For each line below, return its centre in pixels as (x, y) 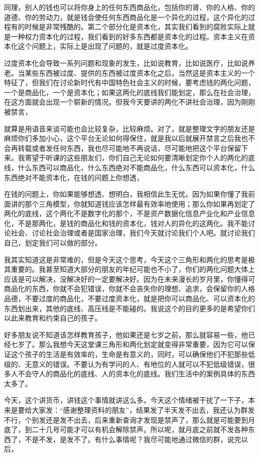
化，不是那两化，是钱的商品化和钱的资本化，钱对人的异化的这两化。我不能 (126, 223)
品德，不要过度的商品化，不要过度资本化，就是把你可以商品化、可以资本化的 (129, 298)
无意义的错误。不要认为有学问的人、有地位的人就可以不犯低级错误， (136, 364)
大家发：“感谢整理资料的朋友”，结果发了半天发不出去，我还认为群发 (143, 409)
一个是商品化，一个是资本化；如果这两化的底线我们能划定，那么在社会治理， (129, 92)
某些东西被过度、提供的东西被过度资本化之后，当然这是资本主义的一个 (140, 72)
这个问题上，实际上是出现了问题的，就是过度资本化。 (105, 46)
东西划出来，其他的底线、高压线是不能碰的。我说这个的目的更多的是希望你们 (129, 308)
